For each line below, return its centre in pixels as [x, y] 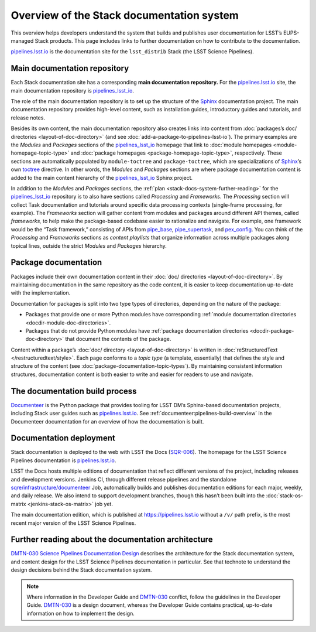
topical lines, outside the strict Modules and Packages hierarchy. [89, 245]
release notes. [28, 118]
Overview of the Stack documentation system [125, 15]
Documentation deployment [63, 438]
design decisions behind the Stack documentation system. [81, 570]
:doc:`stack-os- [285, 496]
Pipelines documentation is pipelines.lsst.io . [63, 460]
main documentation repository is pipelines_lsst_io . [73, 90]
